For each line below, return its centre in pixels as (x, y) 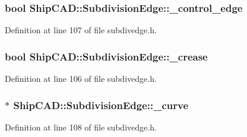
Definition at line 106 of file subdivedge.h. (81, 79)
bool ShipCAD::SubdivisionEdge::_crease (106, 56)
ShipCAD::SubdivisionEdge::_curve (101, 105)
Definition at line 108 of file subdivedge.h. (81, 127)
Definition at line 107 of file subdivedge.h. (81, 30)
